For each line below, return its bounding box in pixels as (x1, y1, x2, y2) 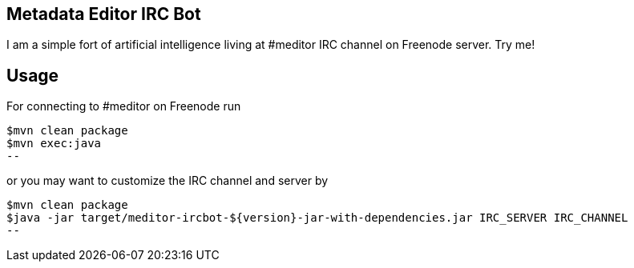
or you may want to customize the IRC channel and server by (6, 174, 329, 188)
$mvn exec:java (6, 137, 102, 150)
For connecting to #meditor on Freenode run (6, 99, 241, 114)
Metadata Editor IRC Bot (6, 4, 201, 24)
